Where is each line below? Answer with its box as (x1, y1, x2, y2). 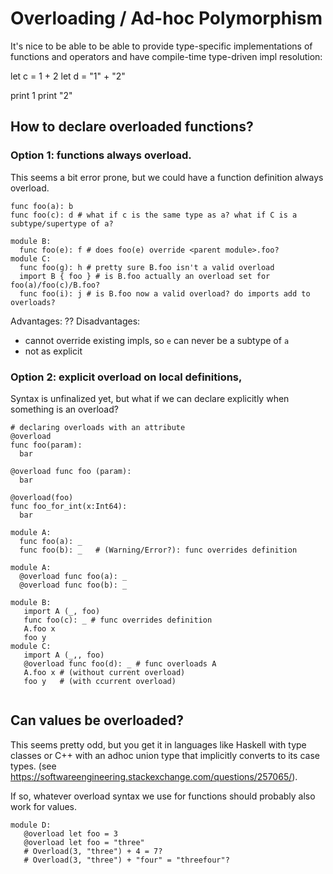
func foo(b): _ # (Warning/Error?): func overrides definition (19, 545, 298, 555)
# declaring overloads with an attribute (10, 422, 186, 432)
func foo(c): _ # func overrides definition (23, 615, 213, 625)
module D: (10, 820, 52, 830)
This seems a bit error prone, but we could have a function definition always (10, 171, 324, 183)
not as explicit (24, 345, 83, 357)
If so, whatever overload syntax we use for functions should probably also (10, 790, 316, 802)
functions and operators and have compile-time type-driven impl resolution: (10, 50, 323, 62)
